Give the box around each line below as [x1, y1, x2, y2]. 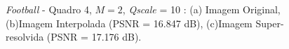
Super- [255, 15, 284, 30]
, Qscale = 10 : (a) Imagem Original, [122, 2, 281, 16]
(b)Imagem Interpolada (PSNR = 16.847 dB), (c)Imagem [6, 15, 253, 30]
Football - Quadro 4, [6, 2, 92, 16]
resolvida [6, 29, 44, 44]
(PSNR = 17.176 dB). [46, 29, 142, 44]
